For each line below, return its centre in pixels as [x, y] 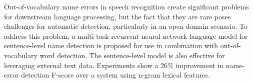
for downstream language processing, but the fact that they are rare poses [117, 16]
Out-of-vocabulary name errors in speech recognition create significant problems [126, 6]
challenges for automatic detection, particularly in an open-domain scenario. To [126, 26]
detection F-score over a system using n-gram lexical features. [115, 75]
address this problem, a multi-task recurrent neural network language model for [126, 36]
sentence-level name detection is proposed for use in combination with [111, 45]
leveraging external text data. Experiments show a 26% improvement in [114, 65]
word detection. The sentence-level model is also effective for [132, 55]
